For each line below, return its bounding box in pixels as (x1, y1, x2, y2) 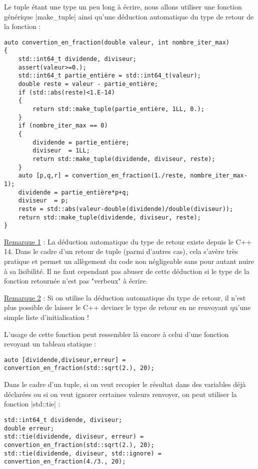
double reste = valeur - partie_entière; (18, 80, 158, 88)
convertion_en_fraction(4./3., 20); (4, 458, 126, 465)
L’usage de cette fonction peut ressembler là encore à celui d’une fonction (4, 328, 229, 339)
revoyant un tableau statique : (4, 338, 96, 349)
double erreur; (4, 424, 54, 432)
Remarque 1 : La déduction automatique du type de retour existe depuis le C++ (4, 236, 252, 246)
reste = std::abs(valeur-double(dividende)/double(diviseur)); (18, 205, 233, 212)
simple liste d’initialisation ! (4, 312, 89, 322)
